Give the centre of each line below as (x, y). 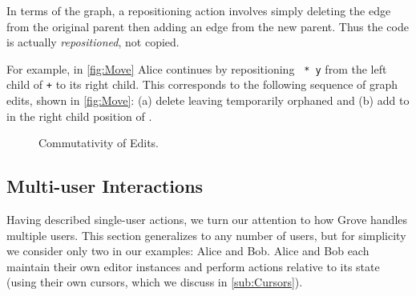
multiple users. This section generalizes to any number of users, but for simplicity (206, 235)
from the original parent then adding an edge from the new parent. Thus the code (208, 26)
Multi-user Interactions (105, 186)
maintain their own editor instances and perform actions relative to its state (193, 266)
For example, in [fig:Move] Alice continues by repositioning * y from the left (197, 68)
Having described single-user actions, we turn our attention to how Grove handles (207, 220)
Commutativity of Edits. (99, 143)
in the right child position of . (79, 116)
